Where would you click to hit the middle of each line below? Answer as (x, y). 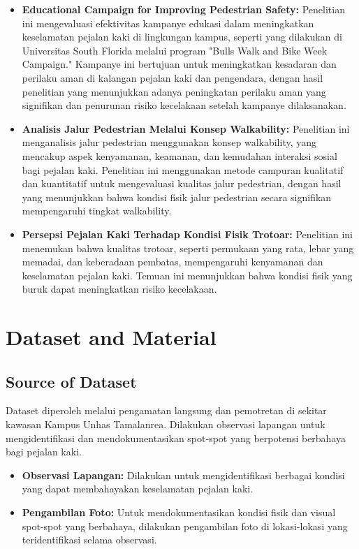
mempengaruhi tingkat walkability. (97, 211)
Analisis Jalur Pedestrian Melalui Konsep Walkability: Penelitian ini (186, 128)
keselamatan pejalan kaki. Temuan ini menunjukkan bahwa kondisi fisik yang (187, 275)
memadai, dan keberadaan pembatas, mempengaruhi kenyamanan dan (173, 262)
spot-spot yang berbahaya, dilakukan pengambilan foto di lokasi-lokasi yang (185, 526)
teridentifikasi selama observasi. (89, 540)
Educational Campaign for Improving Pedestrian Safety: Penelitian (183, 9)
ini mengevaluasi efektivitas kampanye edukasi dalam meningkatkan (168, 23)
